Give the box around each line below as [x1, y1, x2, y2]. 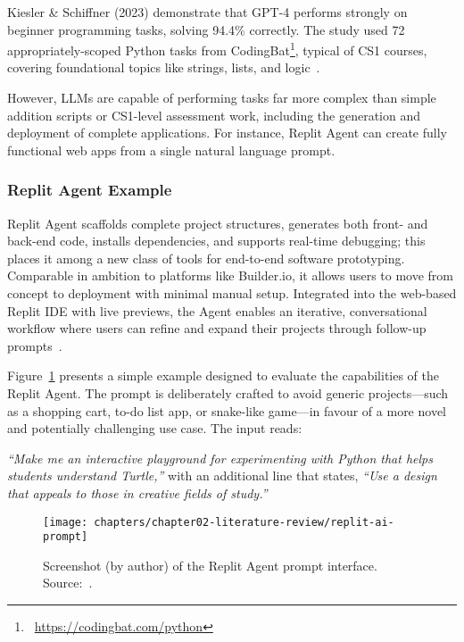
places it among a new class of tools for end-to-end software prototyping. [7, 248, 405, 267]
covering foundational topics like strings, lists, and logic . [7, 58, 320, 77]
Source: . [43, 573, 93, 592]
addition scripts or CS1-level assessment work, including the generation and [7, 105, 421, 124]
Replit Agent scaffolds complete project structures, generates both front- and [7, 213, 428, 232]
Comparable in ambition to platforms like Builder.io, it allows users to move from [7, 266, 454, 285]
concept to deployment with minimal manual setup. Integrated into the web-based [7, 284, 457, 302]
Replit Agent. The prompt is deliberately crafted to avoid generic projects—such [7, 383, 449, 402]
